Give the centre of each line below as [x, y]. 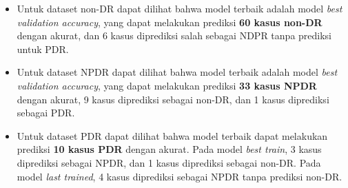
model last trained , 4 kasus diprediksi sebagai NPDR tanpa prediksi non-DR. [180, 176]
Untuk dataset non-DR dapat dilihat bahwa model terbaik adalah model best [180, 8]
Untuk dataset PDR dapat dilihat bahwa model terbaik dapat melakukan [172, 135]
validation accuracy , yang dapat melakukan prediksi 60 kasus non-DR [170, 22]
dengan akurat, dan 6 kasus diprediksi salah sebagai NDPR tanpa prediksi [174, 35]
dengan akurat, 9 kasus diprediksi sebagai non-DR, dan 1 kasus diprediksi [173, 99]
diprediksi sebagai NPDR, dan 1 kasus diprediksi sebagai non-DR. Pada [169, 162]
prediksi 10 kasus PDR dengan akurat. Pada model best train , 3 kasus [169, 149]
